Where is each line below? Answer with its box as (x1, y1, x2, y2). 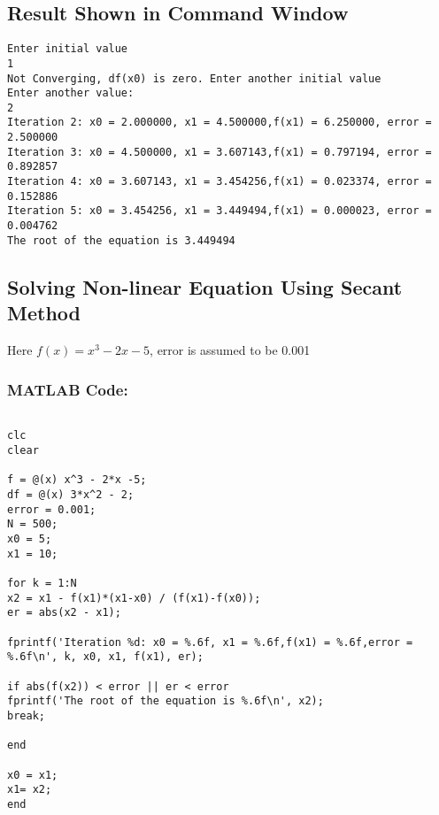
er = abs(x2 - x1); (7, 606, 121, 619)
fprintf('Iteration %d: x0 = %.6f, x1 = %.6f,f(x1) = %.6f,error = (7, 635, 413, 649)
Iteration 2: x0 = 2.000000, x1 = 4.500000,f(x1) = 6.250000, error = (7, 116, 432, 129)
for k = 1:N (7, 577, 77, 590)
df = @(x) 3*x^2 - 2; (7, 488, 135, 502)
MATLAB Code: (7, 378, 128, 400)
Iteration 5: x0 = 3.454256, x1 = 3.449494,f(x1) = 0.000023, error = (7, 204, 432, 218)
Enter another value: (7, 87, 135, 100)
